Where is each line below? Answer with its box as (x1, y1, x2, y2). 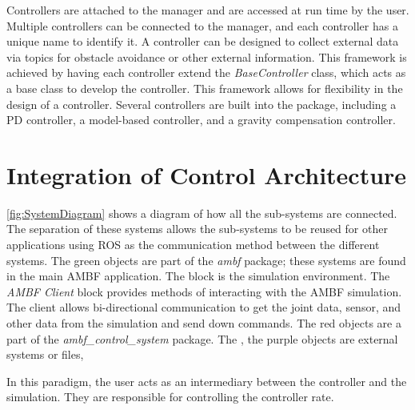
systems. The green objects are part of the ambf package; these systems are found (6, 251, 406, 268)
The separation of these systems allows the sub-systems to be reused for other (6, 220, 388, 237)
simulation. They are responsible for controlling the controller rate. (6, 388, 334, 405)
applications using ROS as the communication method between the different (6, 236, 380, 253)
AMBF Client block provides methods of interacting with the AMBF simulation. (6, 283, 402, 299)
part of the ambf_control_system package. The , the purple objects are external (6, 330, 398, 347)
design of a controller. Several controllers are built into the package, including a (6, 95, 397, 112)
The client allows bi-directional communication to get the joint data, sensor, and (6, 299, 401, 316)
